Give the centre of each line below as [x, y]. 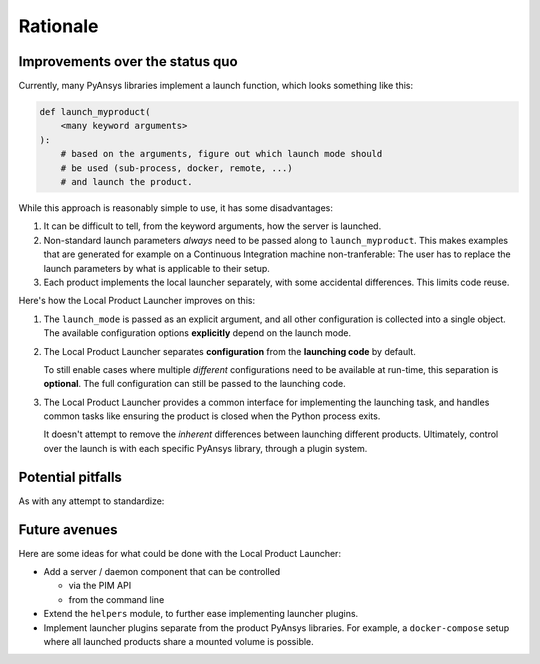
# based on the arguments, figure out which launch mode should [221, 154]
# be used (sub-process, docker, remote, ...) [177, 168]
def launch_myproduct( [95, 112]
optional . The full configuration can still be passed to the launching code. [195, 384]
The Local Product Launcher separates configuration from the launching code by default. [230, 351]
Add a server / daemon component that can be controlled [162, 572]
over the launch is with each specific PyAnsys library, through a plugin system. [205, 448]
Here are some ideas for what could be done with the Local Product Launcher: [180, 553]
